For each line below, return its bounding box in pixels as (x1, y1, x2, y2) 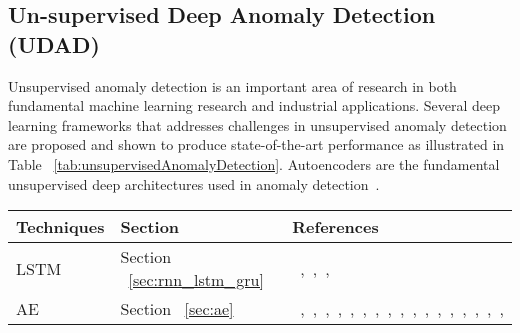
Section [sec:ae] (120, 297, 234, 321)
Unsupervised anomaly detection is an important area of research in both (8, 75, 457, 96)
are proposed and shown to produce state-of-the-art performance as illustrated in (8, 134, 505, 155)
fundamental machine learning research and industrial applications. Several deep (8, 95, 501, 116)
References (292, 215, 379, 239)
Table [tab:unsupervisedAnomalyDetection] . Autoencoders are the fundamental (8, 153, 500, 174)
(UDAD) (8, 28, 100, 59)
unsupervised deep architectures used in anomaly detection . (8, 173, 380, 194)
